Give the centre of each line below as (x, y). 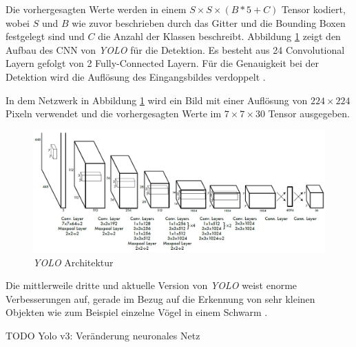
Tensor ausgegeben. (309, 113)
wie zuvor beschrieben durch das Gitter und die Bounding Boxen (209, 22)
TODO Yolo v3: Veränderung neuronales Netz (103, 335)
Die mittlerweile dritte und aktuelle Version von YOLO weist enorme (151, 285)
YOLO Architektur (73, 262)
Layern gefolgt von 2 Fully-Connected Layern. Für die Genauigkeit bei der (162, 63)
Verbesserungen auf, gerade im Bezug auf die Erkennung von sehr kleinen (160, 298)
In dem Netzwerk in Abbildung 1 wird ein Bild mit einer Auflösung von (157, 100)
